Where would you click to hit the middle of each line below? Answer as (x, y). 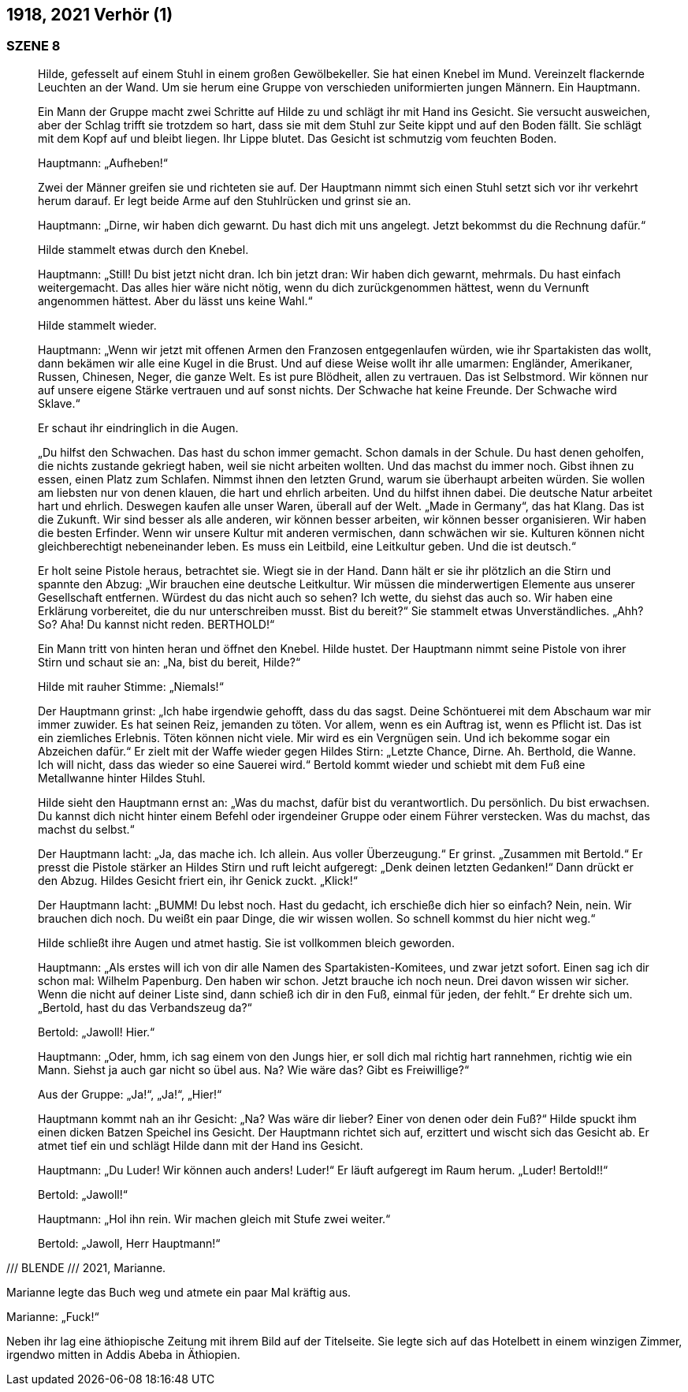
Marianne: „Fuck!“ (53, 1316)
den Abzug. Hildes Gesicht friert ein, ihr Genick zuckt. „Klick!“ (198, 880)
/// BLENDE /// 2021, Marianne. (86, 1267)
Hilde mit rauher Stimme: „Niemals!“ (131, 686)
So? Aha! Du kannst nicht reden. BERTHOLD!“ (156, 624)
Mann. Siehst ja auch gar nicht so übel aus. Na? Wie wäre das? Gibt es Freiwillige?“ (254, 1069)
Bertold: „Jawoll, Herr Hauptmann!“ (129, 1243)
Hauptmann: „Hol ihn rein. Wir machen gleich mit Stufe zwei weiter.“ (214, 1218)
